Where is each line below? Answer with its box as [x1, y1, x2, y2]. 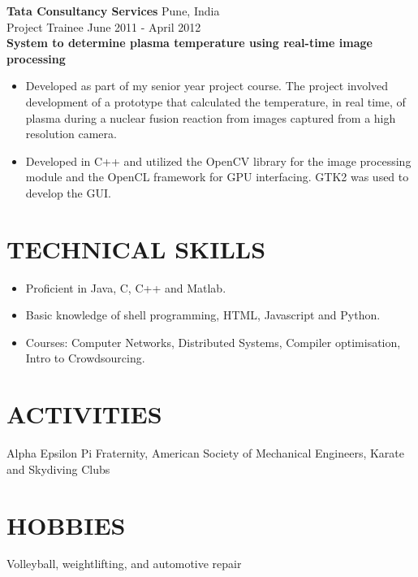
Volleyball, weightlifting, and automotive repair [6, 555, 242, 572]
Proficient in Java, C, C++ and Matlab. [25, 279, 226, 296]
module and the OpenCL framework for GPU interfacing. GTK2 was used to [25, 168, 409, 185]
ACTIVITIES [6, 397, 162, 431]
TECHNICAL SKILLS [6, 232, 266, 265]
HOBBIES [6, 508, 126, 541]
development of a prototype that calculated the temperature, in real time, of [25, 93, 406, 110]
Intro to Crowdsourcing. [25, 349, 145, 367]
